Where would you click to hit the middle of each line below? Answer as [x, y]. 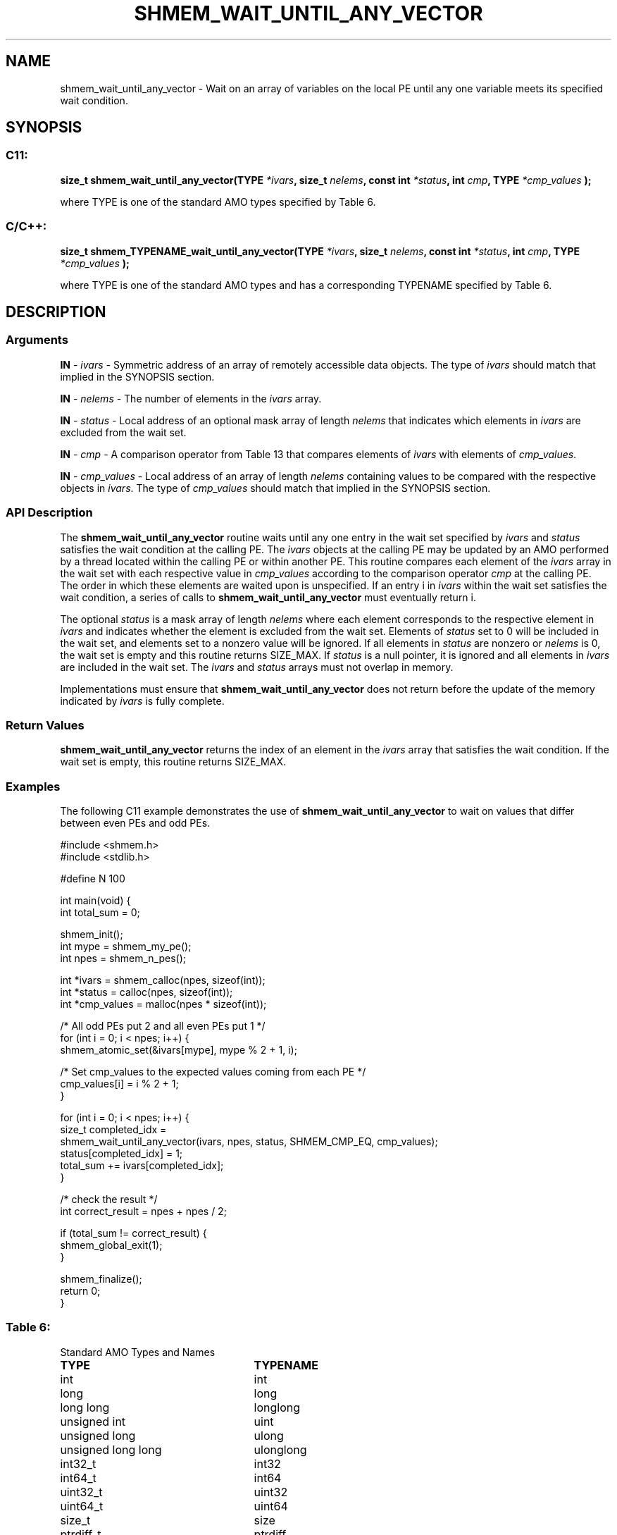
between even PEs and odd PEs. [135, 823]
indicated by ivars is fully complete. [142, 701]
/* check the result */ [109, 1200]
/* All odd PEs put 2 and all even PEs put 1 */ [163, 1026]
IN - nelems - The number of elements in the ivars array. [191, 398]
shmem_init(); [92, 935]
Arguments [37, 340]
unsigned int [93, 1421]
